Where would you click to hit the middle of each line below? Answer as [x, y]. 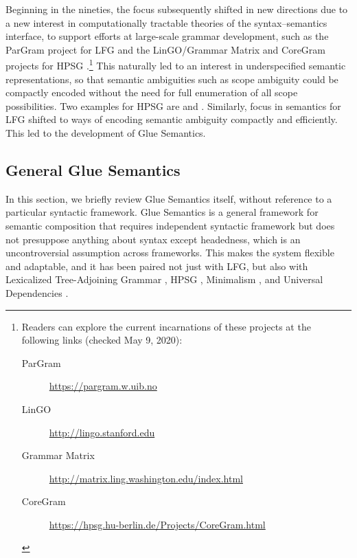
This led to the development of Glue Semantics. [106, 133]
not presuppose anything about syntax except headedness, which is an [153, 239]
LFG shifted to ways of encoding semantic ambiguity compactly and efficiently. [172, 119]
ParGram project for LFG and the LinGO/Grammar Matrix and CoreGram [166, 49]
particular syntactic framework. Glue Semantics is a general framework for [162, 212]
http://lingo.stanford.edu [102, 432]
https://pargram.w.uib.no [103, 386]
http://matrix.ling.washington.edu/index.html [146, 478]
